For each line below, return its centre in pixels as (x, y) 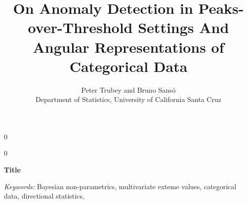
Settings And (184, 27)
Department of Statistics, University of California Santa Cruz (128, 99)
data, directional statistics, (44, 196)
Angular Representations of (128, 47)
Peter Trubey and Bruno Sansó (128, 89)
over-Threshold (80, 27)
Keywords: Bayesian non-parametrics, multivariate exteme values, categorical (120, 186)
